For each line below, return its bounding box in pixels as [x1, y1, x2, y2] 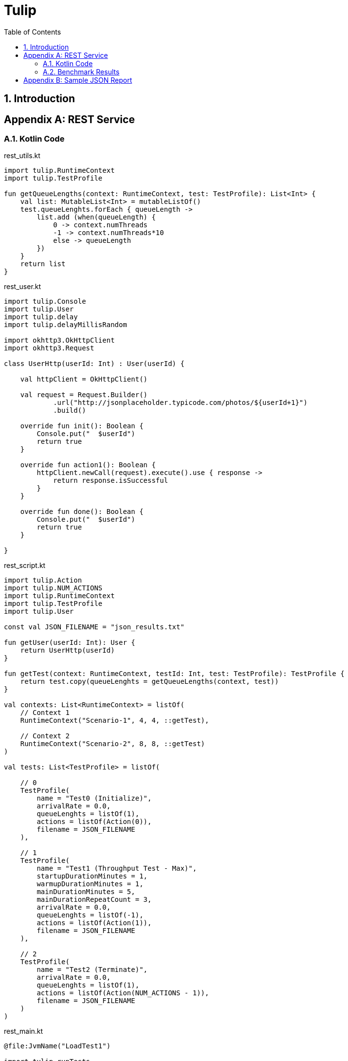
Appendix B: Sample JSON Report [23, 75, 132, 84]
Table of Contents [4, 27, 61, 36]
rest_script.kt [4, 561, 46, 570]
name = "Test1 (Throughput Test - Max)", [37, 864, 197, 873]
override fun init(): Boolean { [20, 422, 144, 430]
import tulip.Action [4, 576, 82, 585]
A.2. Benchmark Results [43, 67, 120, 76]
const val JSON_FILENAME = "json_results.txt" [4, 623, 184, 631]
